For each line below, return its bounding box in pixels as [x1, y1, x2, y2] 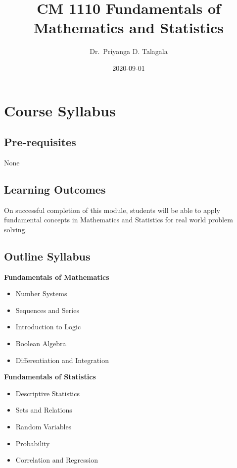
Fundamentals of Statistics [4, 371, 96, 382]
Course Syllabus [4, 100, 116, 120]
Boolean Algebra [15, 338, 66, 349]
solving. [4, 224, 27, 234]
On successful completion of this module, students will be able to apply [4, 205, 220, 215]
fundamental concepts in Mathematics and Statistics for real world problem [4, 214, 233, 225]
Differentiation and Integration [15, 355, 109, 365]
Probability [15, 438, 50, 448]
